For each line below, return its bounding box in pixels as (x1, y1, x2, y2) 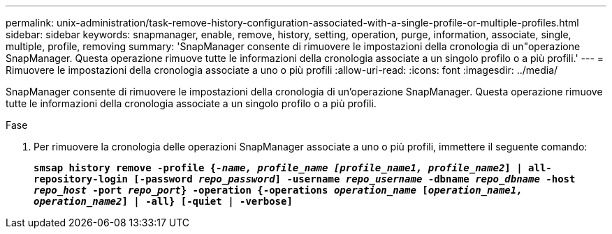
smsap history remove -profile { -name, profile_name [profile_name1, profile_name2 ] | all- (34, 162, 552, 173)
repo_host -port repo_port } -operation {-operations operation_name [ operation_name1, (34, 185, 523, 196)
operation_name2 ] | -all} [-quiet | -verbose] (34, 196, 293, 207)
